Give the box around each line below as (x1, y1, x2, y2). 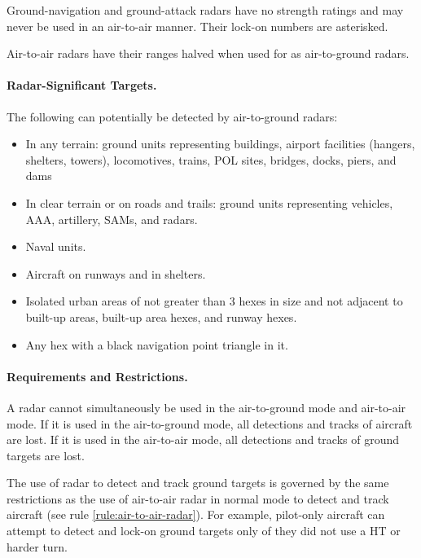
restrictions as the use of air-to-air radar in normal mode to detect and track (7, 490, 389, 507)
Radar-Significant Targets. (7, 77, 157, 94)
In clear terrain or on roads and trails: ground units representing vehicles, (25, 194, 393, 211)
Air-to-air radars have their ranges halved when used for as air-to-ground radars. (7, 45, 410, 62)
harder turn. (7, 538, 68, 555)
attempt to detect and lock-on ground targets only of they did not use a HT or (7, 522, 401, 539)
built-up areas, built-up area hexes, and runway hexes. (25, 308, 297, 325)
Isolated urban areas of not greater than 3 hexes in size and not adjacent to (25, 292, 403, 310)
